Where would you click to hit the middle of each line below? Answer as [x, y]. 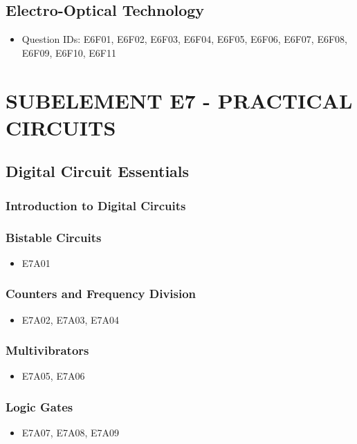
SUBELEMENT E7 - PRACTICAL [179, 100]
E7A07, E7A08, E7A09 [71, 433]
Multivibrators [47, 350]
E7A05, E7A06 [53, 376]
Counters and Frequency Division [101, 294]
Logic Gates [39, 406]
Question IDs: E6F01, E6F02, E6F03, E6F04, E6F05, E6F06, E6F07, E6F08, [184, 39]
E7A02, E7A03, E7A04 [71, 319]
